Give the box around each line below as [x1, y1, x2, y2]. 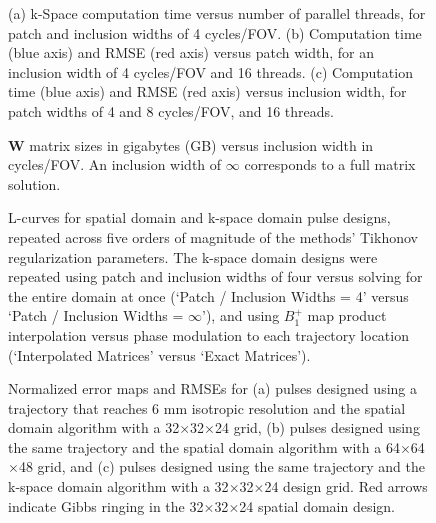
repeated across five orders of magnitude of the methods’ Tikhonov [8, 226, 418, 247]
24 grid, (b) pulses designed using [214, 417, 420, 438]
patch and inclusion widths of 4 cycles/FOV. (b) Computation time [8, 22, 422, 43]
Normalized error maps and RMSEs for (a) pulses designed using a [8, 378, 417, 399]
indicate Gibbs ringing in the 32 [8, 495, 204, 516]
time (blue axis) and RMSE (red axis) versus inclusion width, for [8, 81, 407, 102]
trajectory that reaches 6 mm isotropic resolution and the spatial [8, 397, 406, 418]
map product [307, 305, 387, 326]
